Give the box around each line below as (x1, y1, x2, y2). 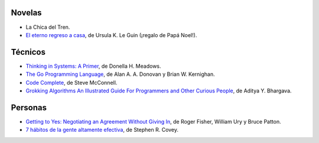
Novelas (11, 8, 42, 18)
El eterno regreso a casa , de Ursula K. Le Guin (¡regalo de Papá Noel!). (25, 31, 197, 38)
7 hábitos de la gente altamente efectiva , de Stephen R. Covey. (25, 127, 179, 134)
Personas (11, 102, 47, 112)
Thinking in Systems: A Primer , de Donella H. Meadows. (25, 62, 162, 69)
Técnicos (11, 47, 46, 57)
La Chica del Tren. (25, 24, 70, 31)
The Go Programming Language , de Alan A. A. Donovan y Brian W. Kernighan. (25, 71, 215, 78)
